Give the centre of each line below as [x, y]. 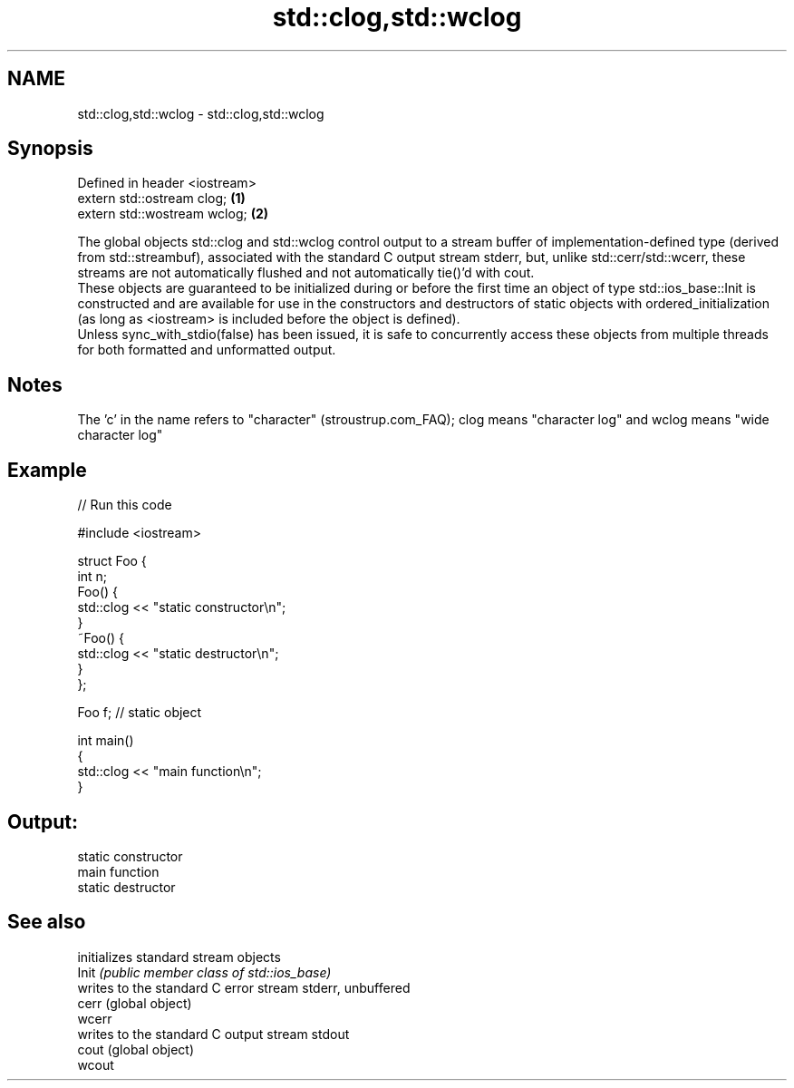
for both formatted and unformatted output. [207, 350]
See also [47, 922]
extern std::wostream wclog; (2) [173, 214]
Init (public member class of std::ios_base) [204, 972]
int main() [106, 741]
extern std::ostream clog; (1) [161, 199]
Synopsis [50, 149]
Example [47, 470]
